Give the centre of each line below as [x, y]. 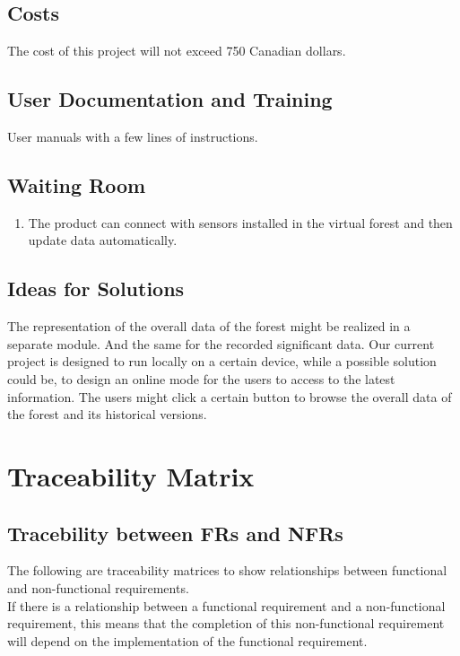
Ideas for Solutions [96, 289]
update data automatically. [103, 240]
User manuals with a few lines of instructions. [133, 136]
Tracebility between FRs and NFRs [175, 533]
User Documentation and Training [170, 99]
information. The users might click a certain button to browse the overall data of [230, 396]
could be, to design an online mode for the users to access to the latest [201, 378]
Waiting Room [77, 184]
